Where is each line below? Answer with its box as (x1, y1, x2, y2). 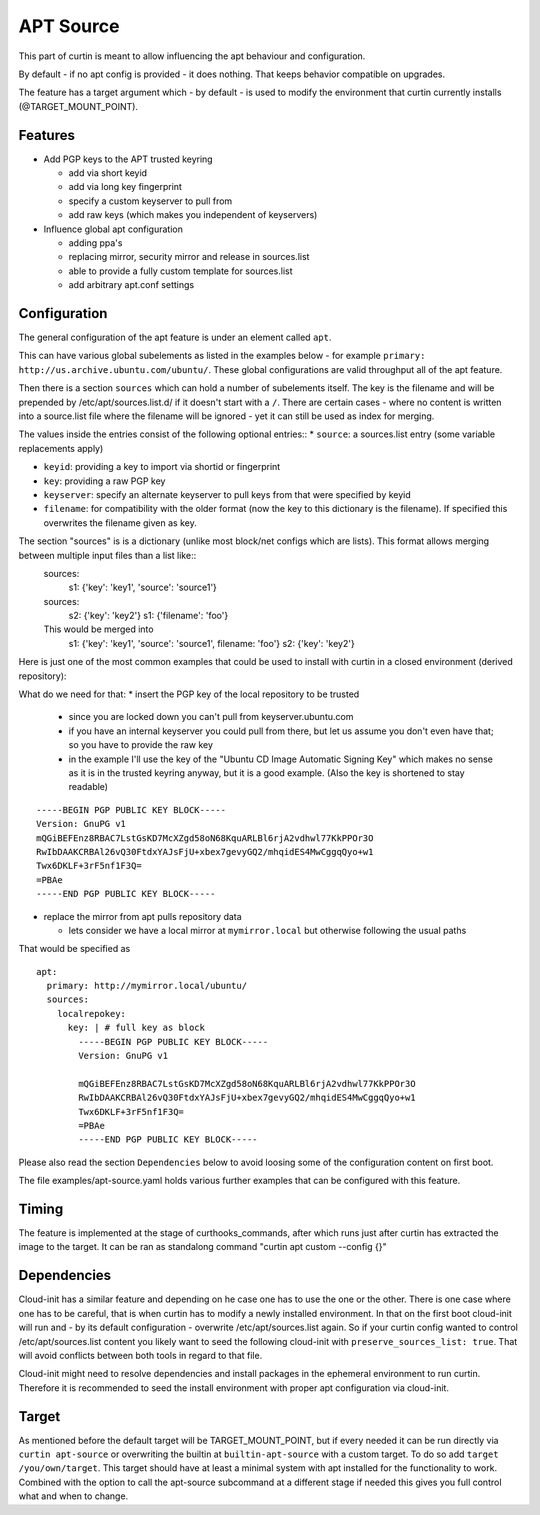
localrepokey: (56, 1008, 127, 1019)
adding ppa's (68, 236, 123, 249)
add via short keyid (68, 167, 148, 179)
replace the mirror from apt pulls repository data (43, 910, 242, 922)
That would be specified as (18, 943, 131, 955)
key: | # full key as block (67, 1022, 205, 1034)
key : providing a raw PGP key (43, 475, 166, 487)
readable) (68, 781, 109, 793)
